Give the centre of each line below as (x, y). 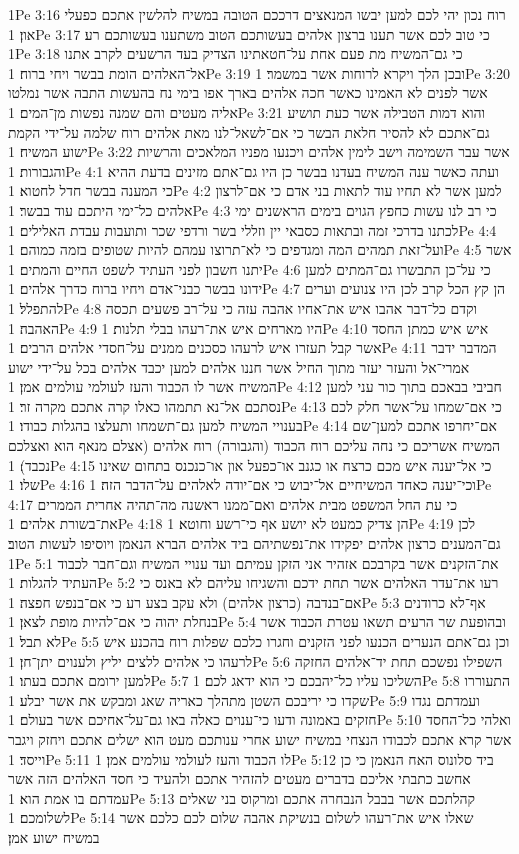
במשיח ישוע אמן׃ (54, 836)
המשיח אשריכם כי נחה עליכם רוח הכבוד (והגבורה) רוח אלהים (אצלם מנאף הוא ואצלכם (254, 445)
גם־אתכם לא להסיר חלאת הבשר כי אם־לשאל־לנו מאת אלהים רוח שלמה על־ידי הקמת (249, 131)
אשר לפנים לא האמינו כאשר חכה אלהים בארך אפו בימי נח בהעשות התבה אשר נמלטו (248, 92)
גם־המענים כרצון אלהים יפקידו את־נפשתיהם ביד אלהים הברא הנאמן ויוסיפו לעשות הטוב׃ (254, 543)
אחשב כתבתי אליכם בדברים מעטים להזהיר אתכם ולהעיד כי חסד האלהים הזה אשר (239, 778)
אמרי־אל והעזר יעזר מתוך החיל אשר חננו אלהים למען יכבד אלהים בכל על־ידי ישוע (239, 366)
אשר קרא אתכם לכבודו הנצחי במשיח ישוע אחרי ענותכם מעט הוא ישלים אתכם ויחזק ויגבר (260, 738)
